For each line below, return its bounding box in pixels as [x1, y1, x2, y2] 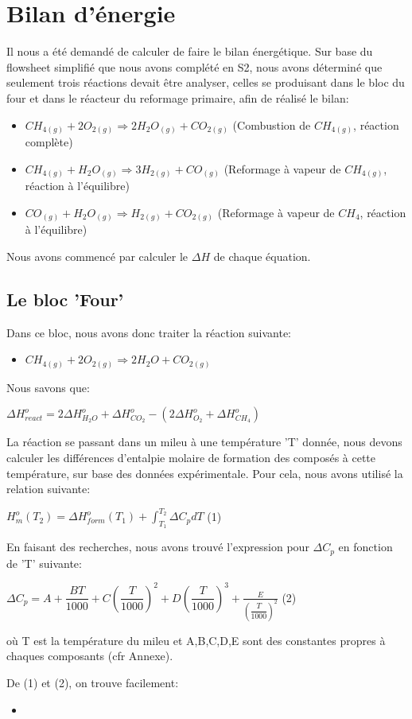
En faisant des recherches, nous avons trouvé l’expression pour [6, 538, 309, 555]
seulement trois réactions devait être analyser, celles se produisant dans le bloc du [6, 74, 405, 91]
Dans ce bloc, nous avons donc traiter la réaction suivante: [6, 324, 291, 340]
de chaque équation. [213, 247, 311, 264]
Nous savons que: [6, 379, 90, 395]
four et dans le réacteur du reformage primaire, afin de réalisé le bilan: [6, 89, 349, 106]
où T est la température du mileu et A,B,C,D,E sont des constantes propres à [6, 632, 386, 648]
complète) [25, 134, 73, 150]
